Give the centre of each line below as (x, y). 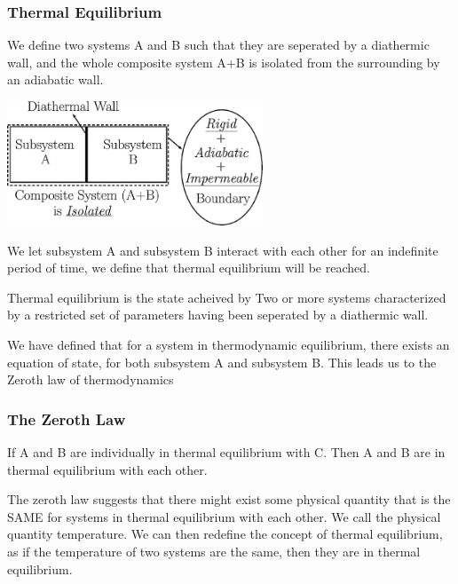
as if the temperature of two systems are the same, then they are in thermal (214, 551)
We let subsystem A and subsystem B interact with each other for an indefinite (223, 250)
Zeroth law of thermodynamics (91, 379)
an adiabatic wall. (55, 79)
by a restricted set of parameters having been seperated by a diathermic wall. (218, 315)
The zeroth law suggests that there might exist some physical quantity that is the (229, 499)
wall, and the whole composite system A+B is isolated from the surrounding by (224, 62)
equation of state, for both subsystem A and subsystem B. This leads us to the (222, 362)
